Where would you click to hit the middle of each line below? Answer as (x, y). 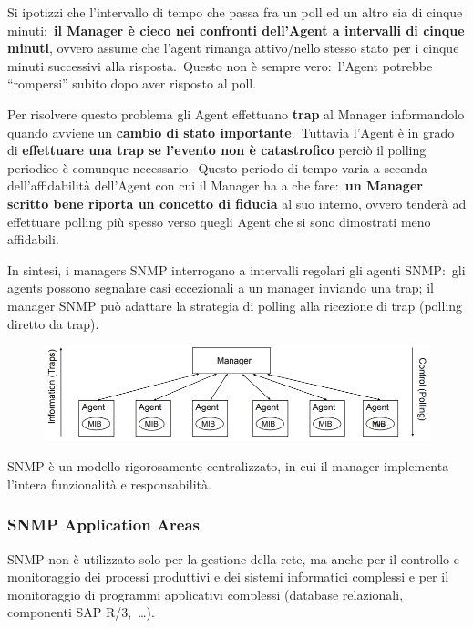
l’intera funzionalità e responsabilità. (109, 484)
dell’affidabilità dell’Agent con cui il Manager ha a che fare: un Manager (215, 185)
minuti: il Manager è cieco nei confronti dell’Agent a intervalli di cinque (236, 30)
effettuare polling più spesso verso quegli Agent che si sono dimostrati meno (219, 221)
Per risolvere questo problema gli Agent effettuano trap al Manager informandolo (236, 113)
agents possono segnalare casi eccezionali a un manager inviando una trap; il (221, 288)
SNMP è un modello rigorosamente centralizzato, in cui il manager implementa (228, 466)
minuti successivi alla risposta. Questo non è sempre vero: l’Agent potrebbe (220, 65)
